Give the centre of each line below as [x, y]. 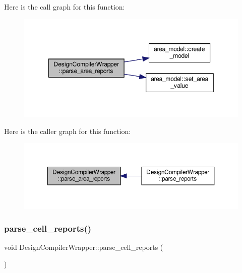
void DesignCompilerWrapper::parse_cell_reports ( [84, 247]
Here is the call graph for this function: [65, 7]
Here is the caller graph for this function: [68, 131]
